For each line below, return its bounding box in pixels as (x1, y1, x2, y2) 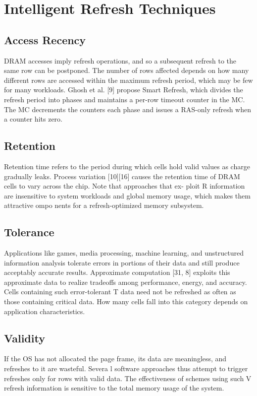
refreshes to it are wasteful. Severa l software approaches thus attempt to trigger (4, 363, 248, 374)
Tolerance (4, 224, 54, 240)
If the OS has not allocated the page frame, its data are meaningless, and (4, 353, 227, 364)
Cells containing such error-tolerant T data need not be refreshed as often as (4, 286, 236, 297)
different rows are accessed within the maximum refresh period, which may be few (4, 74, 253, 85)
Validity (4, 330, 45, 345)
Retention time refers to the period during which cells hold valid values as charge (4, 161, 250, 171)
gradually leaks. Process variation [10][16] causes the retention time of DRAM (4, 171, 240, 181)
